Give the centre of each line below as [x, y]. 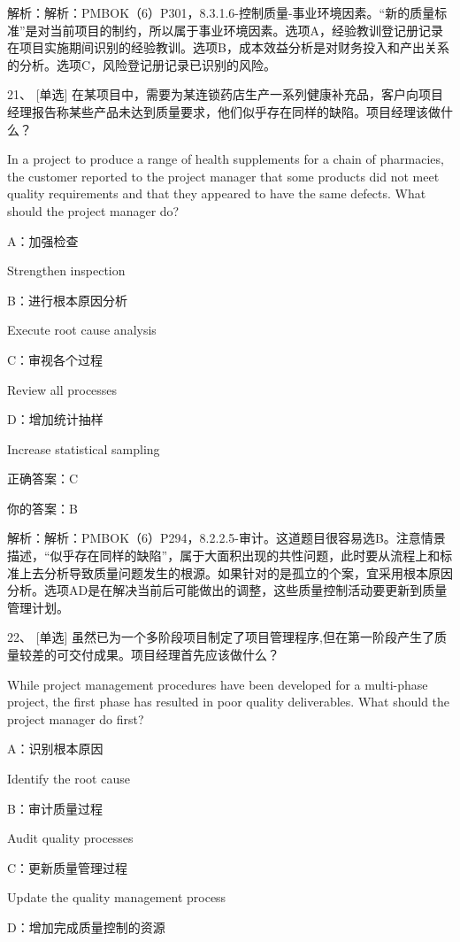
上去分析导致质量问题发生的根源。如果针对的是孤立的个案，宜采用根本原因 [236, 572]
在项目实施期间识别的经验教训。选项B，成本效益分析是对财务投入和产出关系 [228, 47]
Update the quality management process [117, 897]
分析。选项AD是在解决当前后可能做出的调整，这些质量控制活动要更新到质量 [227, 590]
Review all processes [62, 389]
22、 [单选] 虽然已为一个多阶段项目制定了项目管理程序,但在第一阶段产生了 [221, 637]
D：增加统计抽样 [55, 419]
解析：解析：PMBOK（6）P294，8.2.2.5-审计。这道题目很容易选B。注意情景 [226, 538]
